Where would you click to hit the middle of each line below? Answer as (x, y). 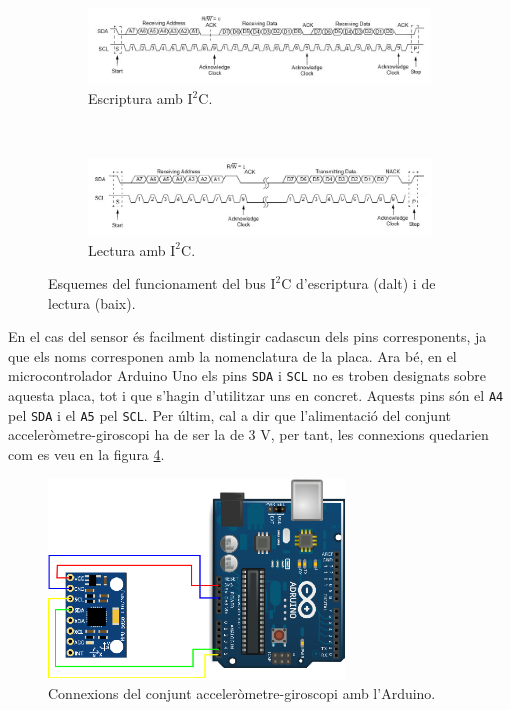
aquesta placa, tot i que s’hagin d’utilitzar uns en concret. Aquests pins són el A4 (256, 395)
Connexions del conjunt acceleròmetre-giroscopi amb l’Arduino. (242, 693)
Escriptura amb (135, 98)
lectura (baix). (92, 302)
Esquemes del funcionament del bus (157, 283)
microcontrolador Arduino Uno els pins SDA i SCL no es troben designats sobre (247, 375)
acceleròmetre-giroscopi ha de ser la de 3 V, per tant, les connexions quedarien (248, 434)
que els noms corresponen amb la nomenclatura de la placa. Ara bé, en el (232, 355)
